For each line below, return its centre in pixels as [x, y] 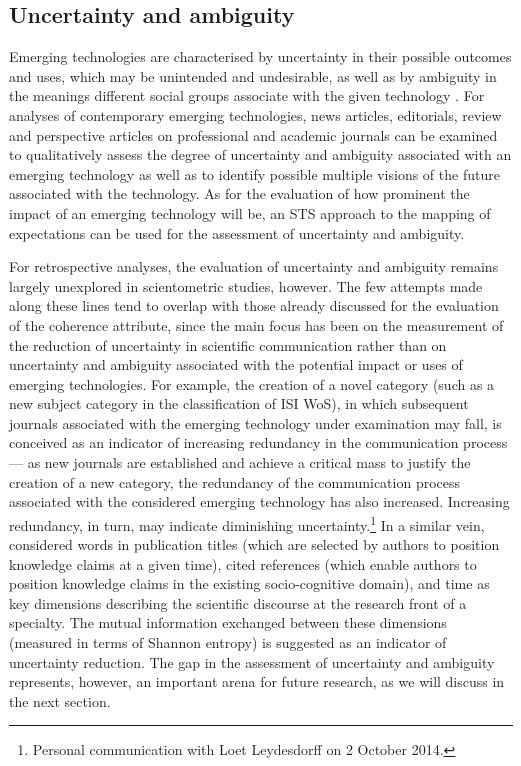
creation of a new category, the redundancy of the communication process [235, 481]
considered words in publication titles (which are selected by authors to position [254, 544]
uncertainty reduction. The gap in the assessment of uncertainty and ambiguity [252, 661]
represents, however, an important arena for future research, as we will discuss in [257, 681]
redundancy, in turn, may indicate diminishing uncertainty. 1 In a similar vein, [247, 523]
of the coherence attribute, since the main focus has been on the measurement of [256, 324]
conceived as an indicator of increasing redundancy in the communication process [258, 442]
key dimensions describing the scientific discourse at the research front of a [238, 602]
